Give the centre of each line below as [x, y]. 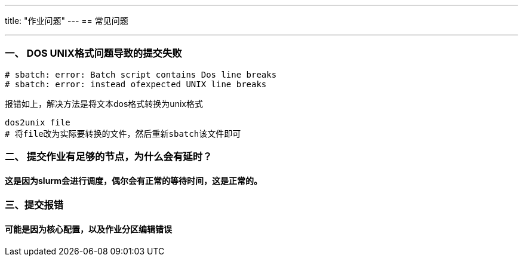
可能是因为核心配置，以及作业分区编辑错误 [88, 229]
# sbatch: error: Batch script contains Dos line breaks [141, 74]
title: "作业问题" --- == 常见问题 [67, 21]
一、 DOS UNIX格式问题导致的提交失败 [93, 53]
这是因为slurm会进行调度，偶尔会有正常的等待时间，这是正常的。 [133, 180]
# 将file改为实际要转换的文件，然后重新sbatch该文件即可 [123, 133]
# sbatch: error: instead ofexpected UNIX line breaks [136, 84]
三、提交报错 [34, 205]
